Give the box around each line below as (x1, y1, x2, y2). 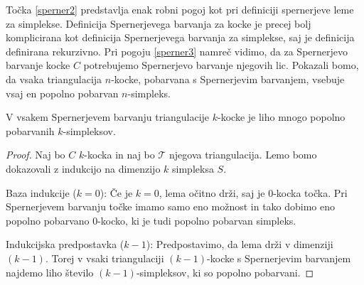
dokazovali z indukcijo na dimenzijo (6, 161, 161, 176)
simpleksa (172, 161, 214, 176)
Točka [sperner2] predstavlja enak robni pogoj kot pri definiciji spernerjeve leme (6, 2, 354, 16)
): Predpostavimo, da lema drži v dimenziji (146, 237, 333, 252)
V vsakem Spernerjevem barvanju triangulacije (6, 109, 210, 124)
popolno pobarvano (6, 213, 90, 227)
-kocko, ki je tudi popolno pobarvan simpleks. (97, 213, 296, 227)
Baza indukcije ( (6, 185, 77, 200)
